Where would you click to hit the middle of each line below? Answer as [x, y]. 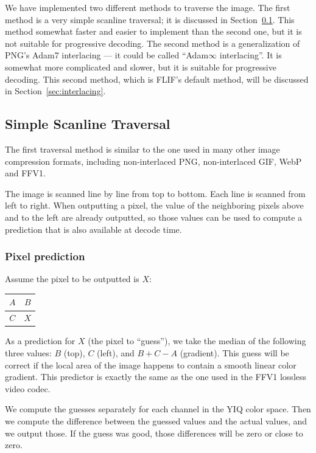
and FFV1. [25, 173]
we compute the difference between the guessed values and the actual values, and [156, 420]
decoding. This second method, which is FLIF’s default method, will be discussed [157, 79]
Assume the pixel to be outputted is [72, 279]
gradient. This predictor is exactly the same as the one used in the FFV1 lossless [156, 377]
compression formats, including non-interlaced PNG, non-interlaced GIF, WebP [153, 161]
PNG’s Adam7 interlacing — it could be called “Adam [107, 55]
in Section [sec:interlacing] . [55, 91]
